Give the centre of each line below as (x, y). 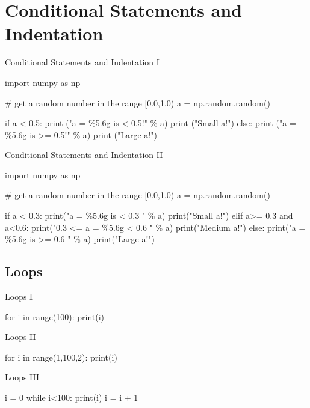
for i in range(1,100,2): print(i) (61, 357)
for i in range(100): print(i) (55, 316)
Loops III (22, 377)
